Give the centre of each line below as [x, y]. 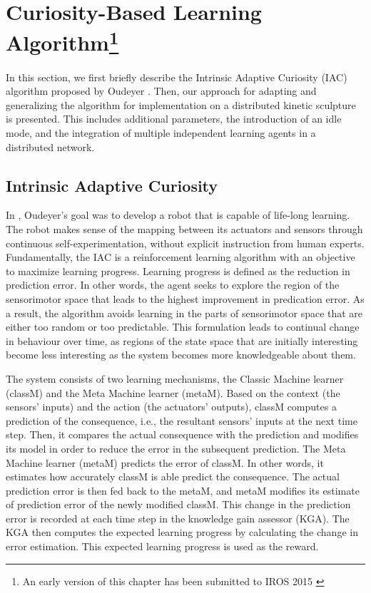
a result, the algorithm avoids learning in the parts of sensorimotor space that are [184, 313]
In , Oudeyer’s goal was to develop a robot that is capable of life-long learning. [178, 215]
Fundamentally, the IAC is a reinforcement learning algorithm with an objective [181, 257]
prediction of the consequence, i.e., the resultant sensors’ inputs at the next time [182, 420]
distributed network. [50, 146]
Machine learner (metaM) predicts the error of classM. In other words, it [165, 462]
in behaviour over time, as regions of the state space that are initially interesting [182, 340]
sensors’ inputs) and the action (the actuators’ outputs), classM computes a [171, 407]
